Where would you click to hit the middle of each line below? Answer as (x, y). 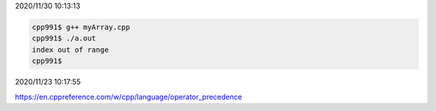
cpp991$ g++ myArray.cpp (81, 27)
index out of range (70, 49)
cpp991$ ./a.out (64, 39)
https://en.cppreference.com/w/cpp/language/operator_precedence (128, 97)
